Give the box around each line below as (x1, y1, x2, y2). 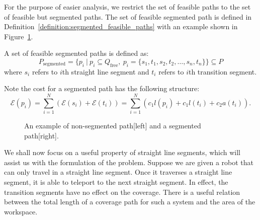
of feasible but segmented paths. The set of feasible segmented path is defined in (4, 11, 252, 22)
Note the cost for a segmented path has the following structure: (4, 83, 200, 94)
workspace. (4, 206, 38, 216)
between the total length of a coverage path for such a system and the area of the (4, 196, 255, 207)
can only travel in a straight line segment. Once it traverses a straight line (4, 167, 232, 177)
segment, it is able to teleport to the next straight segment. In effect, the (4, 177, 228, 187)
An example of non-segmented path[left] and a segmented (24, 120, 201, 131)
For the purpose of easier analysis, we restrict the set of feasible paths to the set (4, 2, 251, 12)
